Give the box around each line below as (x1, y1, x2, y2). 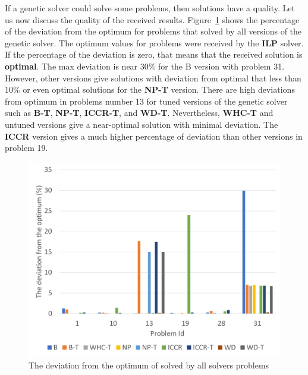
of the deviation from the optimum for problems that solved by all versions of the (5, 25, 302, 37)
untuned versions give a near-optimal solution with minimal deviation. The (5, 118, 278, 130)
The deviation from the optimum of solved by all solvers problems (29, 358, 269, 371)
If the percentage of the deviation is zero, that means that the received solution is (5, 48, 303, 61)
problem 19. (5, 141, 48, 154)
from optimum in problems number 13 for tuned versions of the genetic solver (5, 94, 288, 107)
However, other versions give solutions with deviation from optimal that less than (5, 71, 301, 84)
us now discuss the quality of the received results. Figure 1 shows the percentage (5, 13, 300, 26)
